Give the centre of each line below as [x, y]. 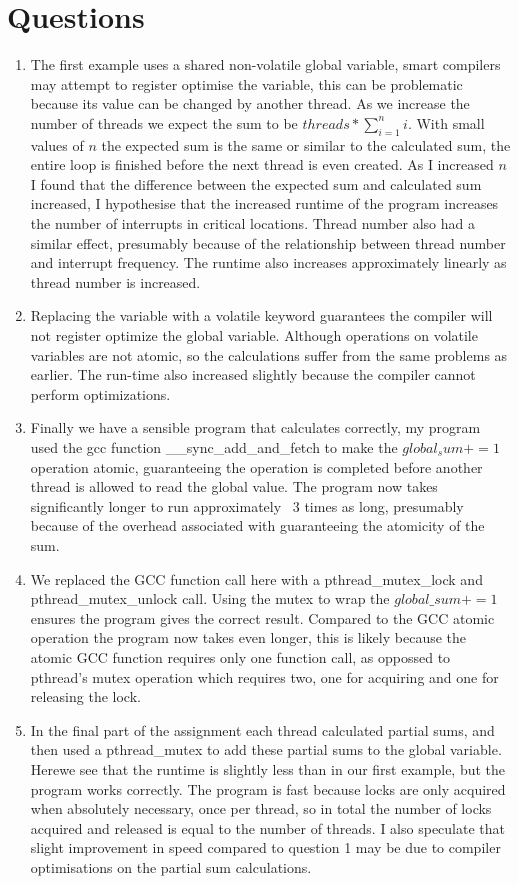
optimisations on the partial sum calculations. [171, 866]
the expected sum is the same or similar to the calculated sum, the [306, 144]
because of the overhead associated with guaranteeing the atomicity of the [257, 525]
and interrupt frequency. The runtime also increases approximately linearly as [268, 262]
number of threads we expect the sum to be [164, 122]
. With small [446, 122]
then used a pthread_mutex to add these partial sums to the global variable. [266, 749]
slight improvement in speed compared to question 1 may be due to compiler [265, 847]
